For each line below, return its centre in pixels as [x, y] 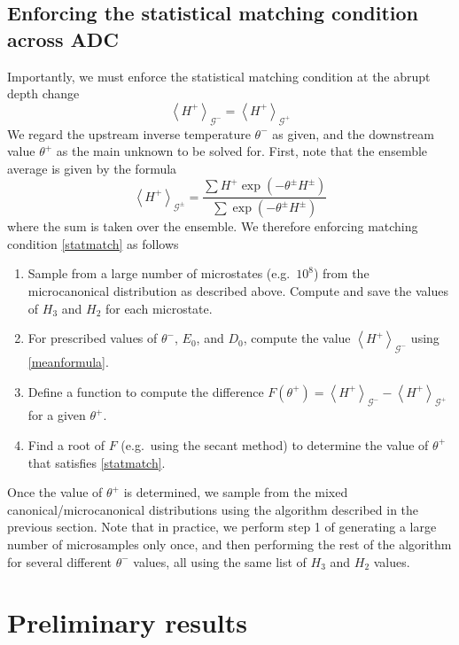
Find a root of [66, 444]
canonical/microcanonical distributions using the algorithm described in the [213, 509]
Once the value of [55, 492]
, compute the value [297, 338]
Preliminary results [127, 622]
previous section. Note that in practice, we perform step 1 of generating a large [222, 527]
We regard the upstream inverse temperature [129, 133]
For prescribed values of [93, 338]
